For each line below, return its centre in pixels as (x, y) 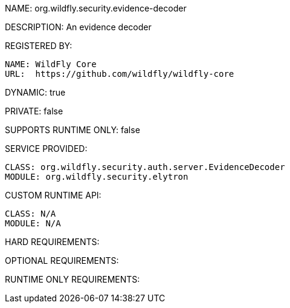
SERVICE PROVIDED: (46, 149)
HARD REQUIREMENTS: (52, 242)
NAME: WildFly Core (51, 64)
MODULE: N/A (33, 223)
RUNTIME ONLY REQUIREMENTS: (72, 279)
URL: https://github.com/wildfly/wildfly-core (120, 74)
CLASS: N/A (31, 214)
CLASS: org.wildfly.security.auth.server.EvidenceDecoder (145, 167)
